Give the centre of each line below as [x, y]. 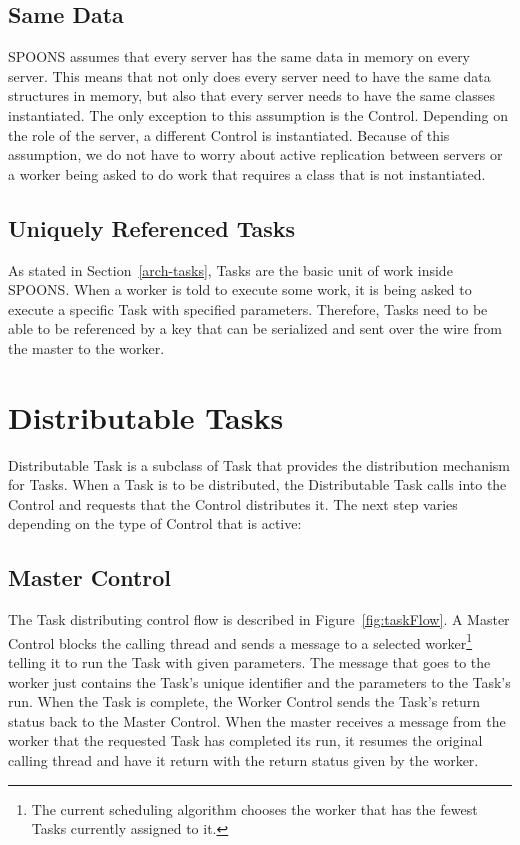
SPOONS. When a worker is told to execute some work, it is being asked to [240, 289]
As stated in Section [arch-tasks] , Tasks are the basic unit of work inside [230, 269]
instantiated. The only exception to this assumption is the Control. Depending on [258, 114]
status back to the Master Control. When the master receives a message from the [257, 720]
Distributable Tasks [146, 416]
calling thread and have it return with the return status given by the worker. [243, 760]
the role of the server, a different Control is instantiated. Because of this [229, 134]
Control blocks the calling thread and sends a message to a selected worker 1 [240, 641]
